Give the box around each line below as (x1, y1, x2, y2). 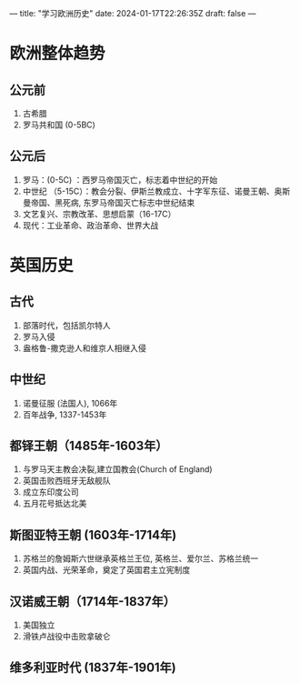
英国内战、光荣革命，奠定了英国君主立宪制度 (22, 565, 191, 576)
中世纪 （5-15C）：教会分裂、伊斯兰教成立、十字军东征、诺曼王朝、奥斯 (22, 186, 291, 196)
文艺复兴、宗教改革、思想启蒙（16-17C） (22, 208, 176, 219)
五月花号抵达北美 (22, 498, 87, 509)
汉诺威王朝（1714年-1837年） (9, 594, 175, 609)
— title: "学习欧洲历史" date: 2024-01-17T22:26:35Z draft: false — (9, 8, 256, 18)
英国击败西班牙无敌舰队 (22, 476, 111, 487)
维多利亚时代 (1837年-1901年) (9, 660, 177, 676)
